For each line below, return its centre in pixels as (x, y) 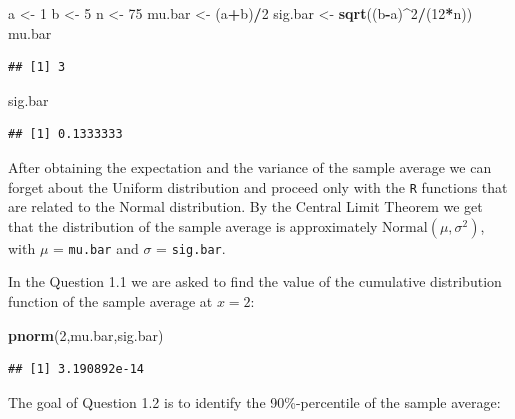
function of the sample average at (110, 301)
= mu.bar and (96, 247)
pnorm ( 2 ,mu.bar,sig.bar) (86, 334)
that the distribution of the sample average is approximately (193, 225)
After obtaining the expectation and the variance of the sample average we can (250, 166)
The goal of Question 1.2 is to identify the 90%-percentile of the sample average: (254, 401)
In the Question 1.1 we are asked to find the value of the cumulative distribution (255, 281)
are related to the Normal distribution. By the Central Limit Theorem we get (245, 206)
